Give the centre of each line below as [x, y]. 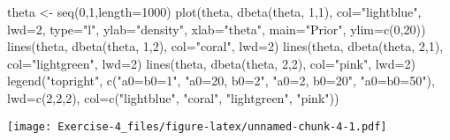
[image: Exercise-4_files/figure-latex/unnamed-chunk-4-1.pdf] [197, 126]
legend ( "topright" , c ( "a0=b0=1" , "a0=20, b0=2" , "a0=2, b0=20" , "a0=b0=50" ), [221, 81]
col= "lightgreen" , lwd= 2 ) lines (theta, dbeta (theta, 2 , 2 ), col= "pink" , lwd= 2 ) [211, 63]
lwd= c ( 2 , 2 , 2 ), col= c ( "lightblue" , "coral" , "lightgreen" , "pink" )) [173, 97]
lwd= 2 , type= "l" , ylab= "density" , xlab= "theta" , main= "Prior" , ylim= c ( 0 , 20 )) [217, 29]
